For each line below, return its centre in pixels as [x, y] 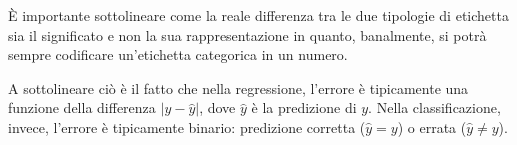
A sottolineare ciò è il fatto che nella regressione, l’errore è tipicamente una [238, 87]
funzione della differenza [82, 107]
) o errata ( [432, 126]
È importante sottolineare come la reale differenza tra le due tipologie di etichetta [258, 15]
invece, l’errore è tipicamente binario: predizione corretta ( [187, 126]
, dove [217, 107]
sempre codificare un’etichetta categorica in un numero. [178, 54]
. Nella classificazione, [434, 107]
